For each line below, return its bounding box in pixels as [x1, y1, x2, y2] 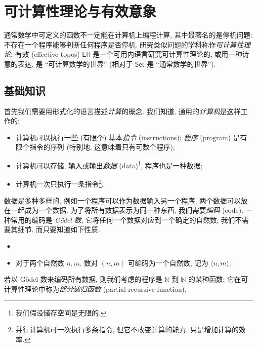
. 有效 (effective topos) [11, 49, 80, 59]
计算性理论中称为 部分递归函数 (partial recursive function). [4, 283, 187, 294]
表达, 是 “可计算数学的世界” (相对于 [17, 58, 133, 69]
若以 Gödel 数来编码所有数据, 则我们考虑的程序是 [4, 274, 163, 284]
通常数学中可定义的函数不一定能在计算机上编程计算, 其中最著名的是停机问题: [4, 30, 253, 40]
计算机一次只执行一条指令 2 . [15, 177, 104, 189]
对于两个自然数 [15, 257, 64, 268]
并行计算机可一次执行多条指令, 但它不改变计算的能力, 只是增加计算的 [15, 324, 239, 334]
